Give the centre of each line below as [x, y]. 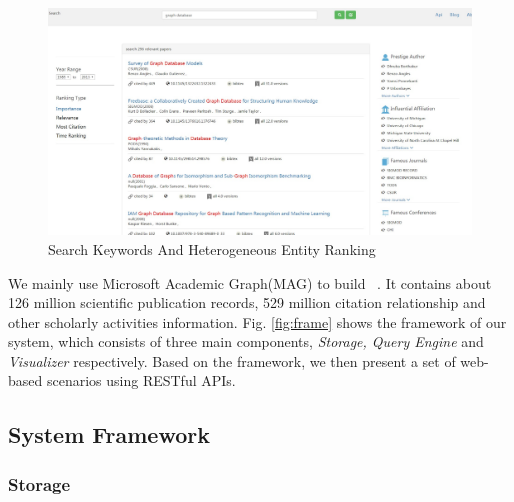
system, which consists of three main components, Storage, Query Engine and [246, 341]
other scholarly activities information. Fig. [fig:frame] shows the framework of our [257, 321]
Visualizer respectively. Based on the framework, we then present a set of [232, 360]
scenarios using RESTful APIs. [141, 380]
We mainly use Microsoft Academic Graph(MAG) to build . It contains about [250, 282]
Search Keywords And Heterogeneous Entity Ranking [212, 248]
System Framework [109, 434]
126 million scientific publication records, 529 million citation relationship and [247, 302]
